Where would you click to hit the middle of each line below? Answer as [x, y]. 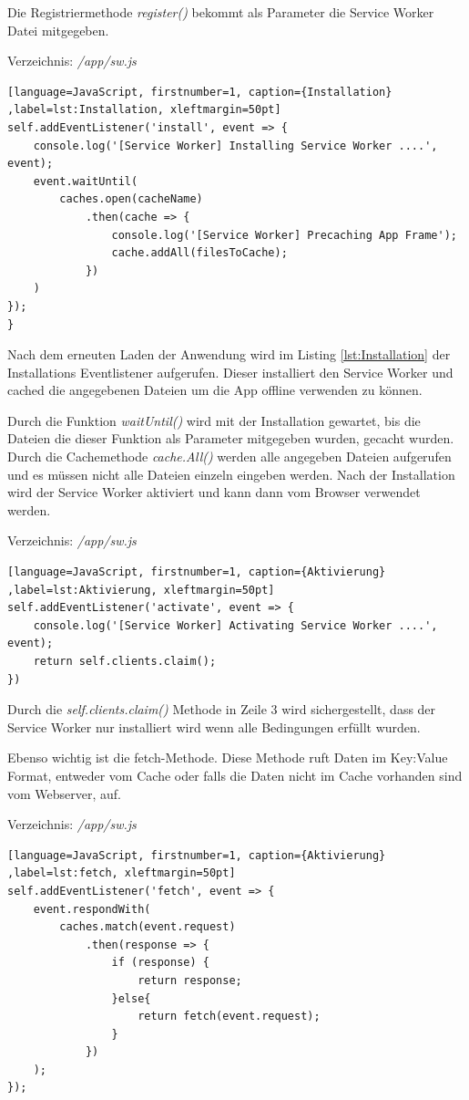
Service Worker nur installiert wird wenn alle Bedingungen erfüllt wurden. [214, 726]
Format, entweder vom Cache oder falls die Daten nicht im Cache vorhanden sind [235, 775]
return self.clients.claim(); [125, 661]
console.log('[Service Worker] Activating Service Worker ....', [235, 625]
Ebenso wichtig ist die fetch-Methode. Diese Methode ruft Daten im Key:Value [228, 758]
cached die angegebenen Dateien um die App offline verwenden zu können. [215, 390]
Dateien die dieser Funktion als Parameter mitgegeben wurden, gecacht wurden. [231, 438]
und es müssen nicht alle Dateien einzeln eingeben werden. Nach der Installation [231, 474]
